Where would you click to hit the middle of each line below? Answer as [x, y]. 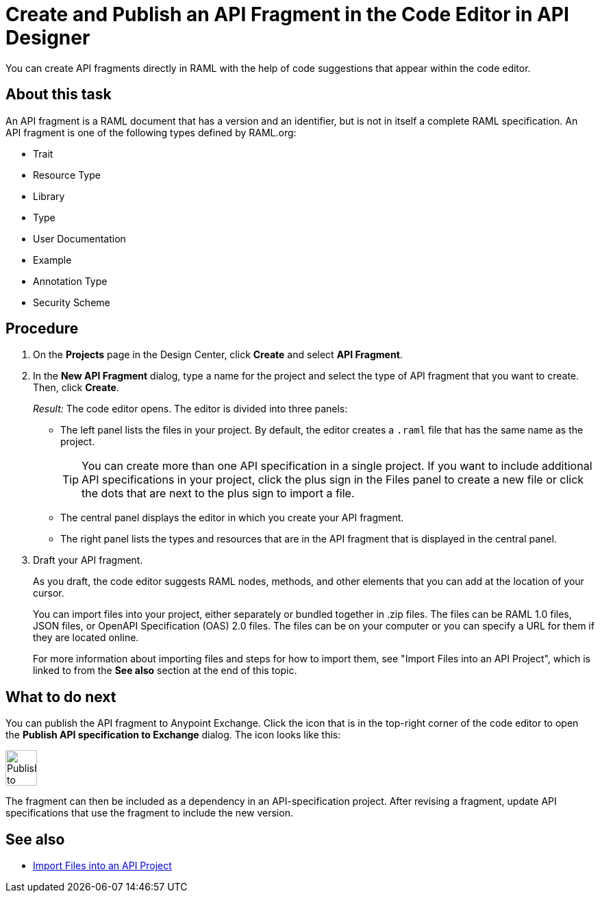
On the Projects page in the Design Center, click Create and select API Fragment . [218, 355]
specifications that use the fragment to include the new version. [149, 813]
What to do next [61, 697]
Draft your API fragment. [88, 560]
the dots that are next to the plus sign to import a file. [218, 494]
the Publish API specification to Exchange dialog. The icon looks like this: [173, 735]
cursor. [49, 593]
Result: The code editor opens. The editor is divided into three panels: [190, 409]
